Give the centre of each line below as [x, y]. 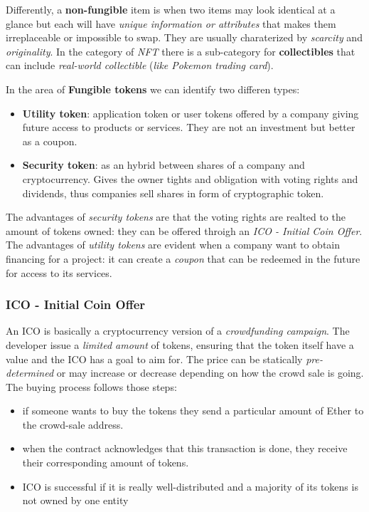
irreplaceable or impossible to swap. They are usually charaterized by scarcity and [184, 37]
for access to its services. [59, 272]
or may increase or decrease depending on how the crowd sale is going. [210, 373]
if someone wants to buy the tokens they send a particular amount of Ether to [193, 411]
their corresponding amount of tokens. [106, 463]
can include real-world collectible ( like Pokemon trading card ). [140, 65]
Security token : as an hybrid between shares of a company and [164, 165]
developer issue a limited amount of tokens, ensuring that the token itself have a [180, 344]
